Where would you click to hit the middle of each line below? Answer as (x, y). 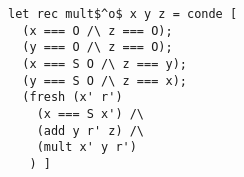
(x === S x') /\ (90, 113)
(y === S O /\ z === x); (104, 80)
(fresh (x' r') (72, 97)
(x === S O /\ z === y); (104, 63)
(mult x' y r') (86, 147)
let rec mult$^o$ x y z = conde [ (123, 14)
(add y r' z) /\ (90, 130)
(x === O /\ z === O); (97, 30)
